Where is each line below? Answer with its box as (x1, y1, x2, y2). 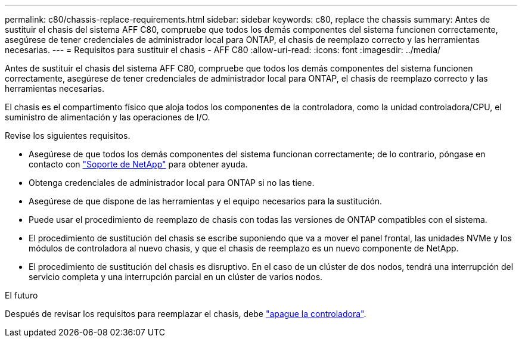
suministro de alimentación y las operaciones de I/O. (5, 112, 210, 122)
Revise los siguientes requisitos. (5, 130, 130, 141)
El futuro (5, 290, 38, 300)
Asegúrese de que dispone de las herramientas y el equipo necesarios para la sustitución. (29, 196, 383, 206)
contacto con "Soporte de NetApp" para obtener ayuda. (29, 159, 248, 169)
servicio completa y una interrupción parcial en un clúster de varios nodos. (29, 272, 323, 282)
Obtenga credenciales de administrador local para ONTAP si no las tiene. (29, 178, 315, 188)
